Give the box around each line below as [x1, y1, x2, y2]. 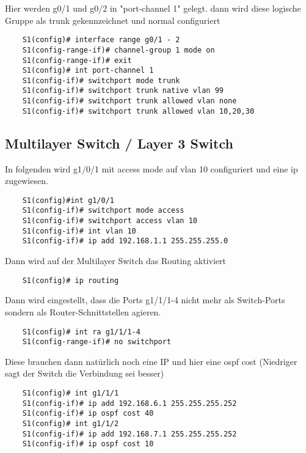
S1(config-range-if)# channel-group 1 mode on [22, 45, 215, 54]
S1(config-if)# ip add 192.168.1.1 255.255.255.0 [22, 237, 228, 246]
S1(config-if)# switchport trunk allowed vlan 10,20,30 [22, 106, 255, 116]
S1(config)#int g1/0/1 [22, 196, 114, 205]
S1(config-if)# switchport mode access [22, 206, 184, 215]
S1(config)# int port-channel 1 [22, 66, 154, 75]
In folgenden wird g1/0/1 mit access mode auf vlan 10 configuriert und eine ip [5, 162, 298, 175]
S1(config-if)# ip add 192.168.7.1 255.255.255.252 [22, 429, 237, 438]
